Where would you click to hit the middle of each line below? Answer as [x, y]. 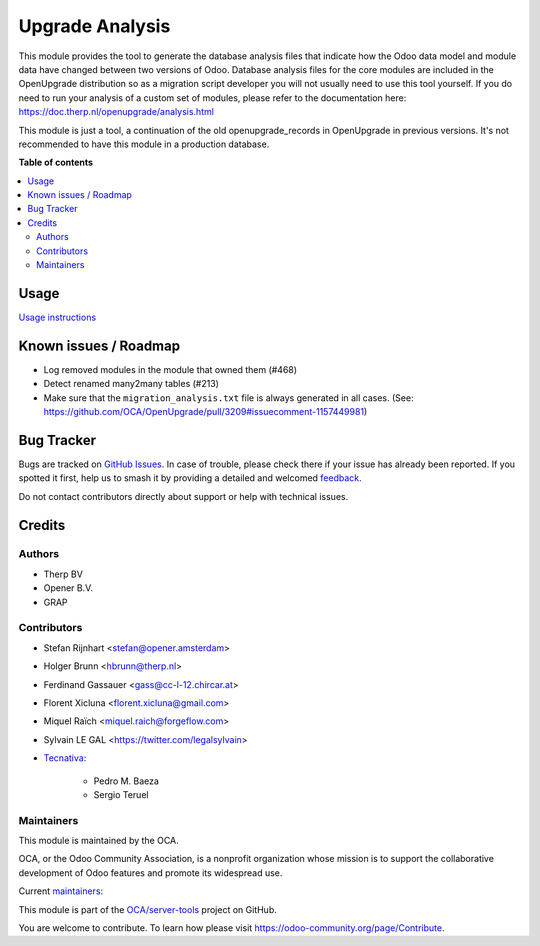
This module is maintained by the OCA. [98, 841]
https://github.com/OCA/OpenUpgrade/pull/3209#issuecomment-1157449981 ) [205, 411]
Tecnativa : [65, 758]
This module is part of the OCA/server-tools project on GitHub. [147, 909]
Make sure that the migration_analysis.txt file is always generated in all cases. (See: [228, 397]
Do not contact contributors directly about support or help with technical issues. [183, 496]
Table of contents [56, 162]
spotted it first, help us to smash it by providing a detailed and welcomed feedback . [190, 478]
